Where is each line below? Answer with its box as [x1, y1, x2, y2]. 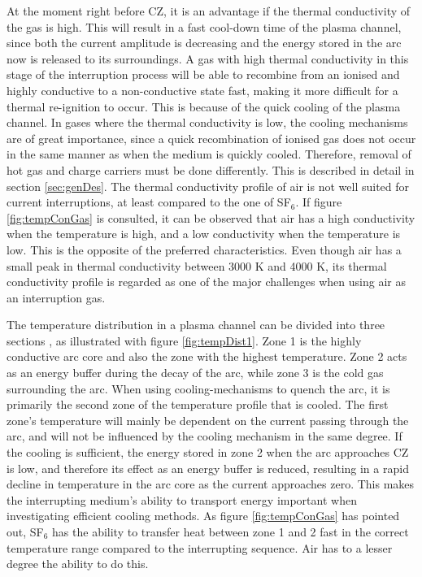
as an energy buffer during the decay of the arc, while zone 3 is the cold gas [7, 364, 384, 381]
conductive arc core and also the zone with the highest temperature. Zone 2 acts [7, 348, 407, 365]
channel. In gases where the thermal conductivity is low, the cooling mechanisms [7, 114, 408, 131]
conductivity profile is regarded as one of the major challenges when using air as [7, 273, 406, 290]
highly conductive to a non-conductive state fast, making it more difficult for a [7, 81, 398, 98]
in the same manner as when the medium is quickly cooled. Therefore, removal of [7, 145, 411, 163]
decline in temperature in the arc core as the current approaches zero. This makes [7, 475, 415, 492]
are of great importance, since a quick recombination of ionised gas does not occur [7, 129, 416, 146]
